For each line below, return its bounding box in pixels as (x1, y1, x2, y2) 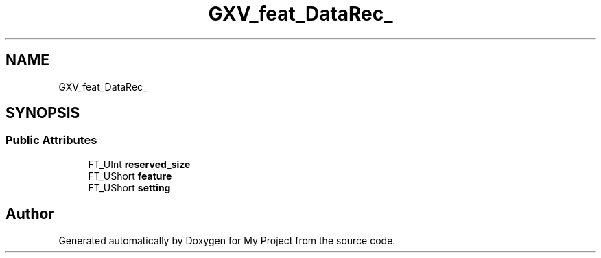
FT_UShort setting (88, 181, 171, 193)
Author (5, 205, 54, 223)
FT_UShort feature (88, 169, 172, 182)
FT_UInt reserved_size (88, 158, 191, 170)
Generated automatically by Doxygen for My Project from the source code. (58, 234, 396, 246)
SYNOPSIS (5, 104, 80, 122)
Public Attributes (5, 133, 97, 148)
